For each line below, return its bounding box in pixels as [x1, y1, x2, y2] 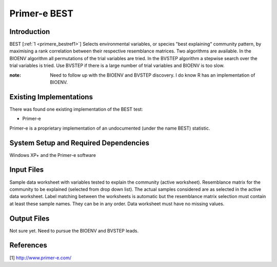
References [9, 241, 47, 250]
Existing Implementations [9, 93, 93, 101]
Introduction [9, 27, 50, 36]
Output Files [9, 214, 50, 223]
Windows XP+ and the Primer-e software [9, 152, 96, 158]
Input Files [9, 165, 44, 174]
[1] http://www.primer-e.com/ [9, 255, 72, 261]
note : [9, 72, 22, 78]
